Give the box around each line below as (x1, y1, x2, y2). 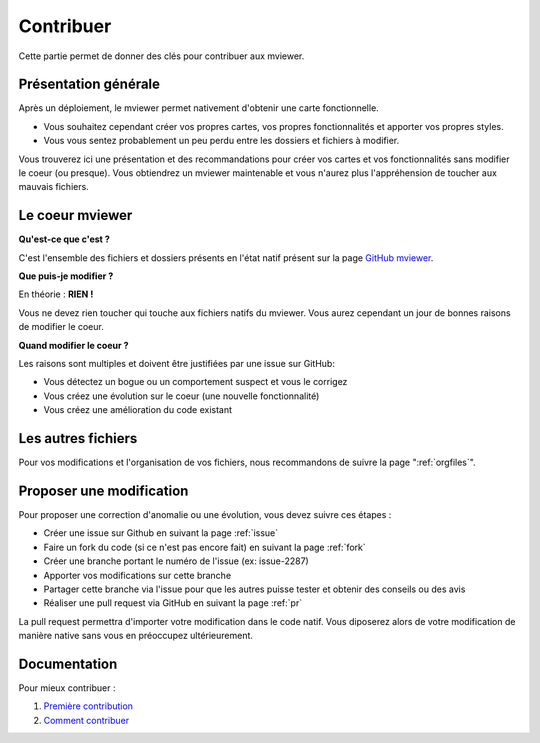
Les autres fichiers (18, 430, 138, 447)
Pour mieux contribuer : (18, 682, 116, 694)
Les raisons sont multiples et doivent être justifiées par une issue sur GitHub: (18, 358, 335, 370)
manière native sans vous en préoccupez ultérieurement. (18, 630, 254, 642)
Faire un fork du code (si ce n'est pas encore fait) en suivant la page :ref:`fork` (43, 541, 367, 553)
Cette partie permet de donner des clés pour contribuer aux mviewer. (18, 50, 305, 62)
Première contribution (43, 700, 134, 712)
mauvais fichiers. (18, 181, 89, 193)
